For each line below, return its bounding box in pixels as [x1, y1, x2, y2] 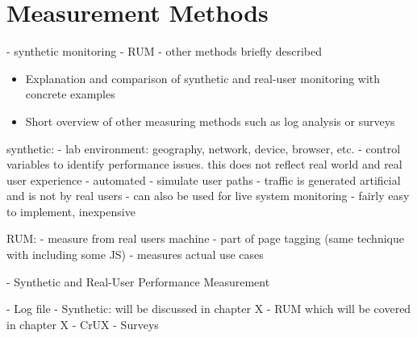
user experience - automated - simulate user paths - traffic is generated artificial [6, 171, 401, 188]
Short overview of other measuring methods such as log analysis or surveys [25, 112, 395, 129]
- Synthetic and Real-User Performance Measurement [6, 273, 270, 290]
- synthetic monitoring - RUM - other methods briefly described [6, 43, 323, 60]
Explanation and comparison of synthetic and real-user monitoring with [25, 69, 381, 86]
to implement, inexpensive [6, 202, 136, 219]
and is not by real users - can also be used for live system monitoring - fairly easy [6, 187, 410, 204]
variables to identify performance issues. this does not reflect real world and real [6, 156, 402, 173]
